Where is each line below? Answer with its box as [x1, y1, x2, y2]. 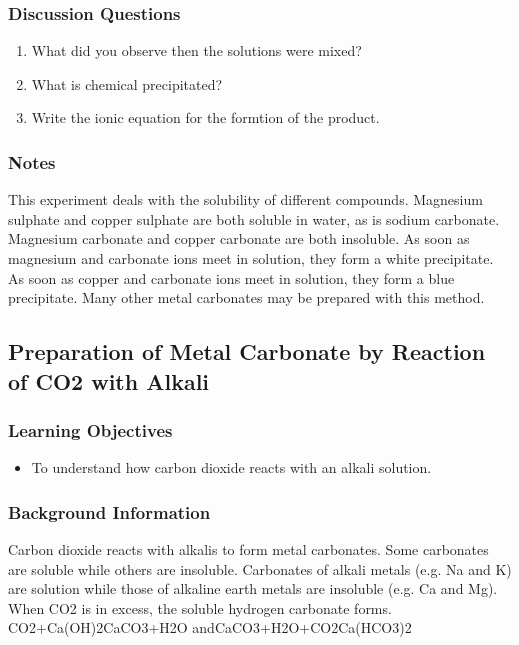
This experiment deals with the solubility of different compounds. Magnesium [8, 189, 483, 210]
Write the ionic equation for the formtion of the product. [31, 107, 380, 128]
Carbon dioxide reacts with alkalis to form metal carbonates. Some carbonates [8, 538, 489, 559]
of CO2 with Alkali [8, 365, 210, 396]
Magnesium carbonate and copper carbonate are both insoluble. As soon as [8, 228, 470, 249]
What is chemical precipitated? [31, 73, 223, 94]
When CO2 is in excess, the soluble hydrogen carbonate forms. [8, 597, 392, 618]
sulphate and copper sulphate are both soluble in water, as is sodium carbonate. [8, 208, 500, 229]
